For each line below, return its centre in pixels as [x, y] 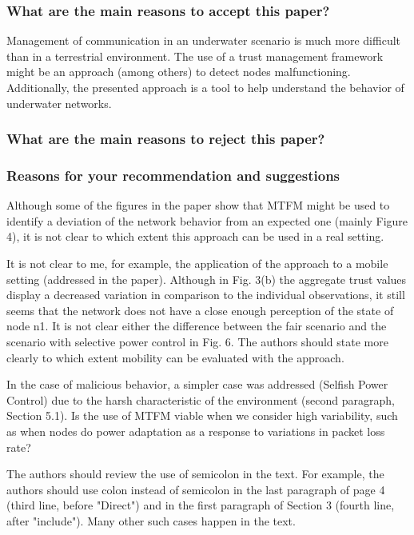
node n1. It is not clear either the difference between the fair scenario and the [197, 326]
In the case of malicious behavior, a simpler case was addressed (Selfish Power [197, 384]
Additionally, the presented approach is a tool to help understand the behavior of [205, 87]
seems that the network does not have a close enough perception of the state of [200, 310]
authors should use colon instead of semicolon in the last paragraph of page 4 [196, 489]
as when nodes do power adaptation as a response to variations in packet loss [196, 431]
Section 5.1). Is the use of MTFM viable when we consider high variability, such [202, 415]
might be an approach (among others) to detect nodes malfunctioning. [179, 72]
